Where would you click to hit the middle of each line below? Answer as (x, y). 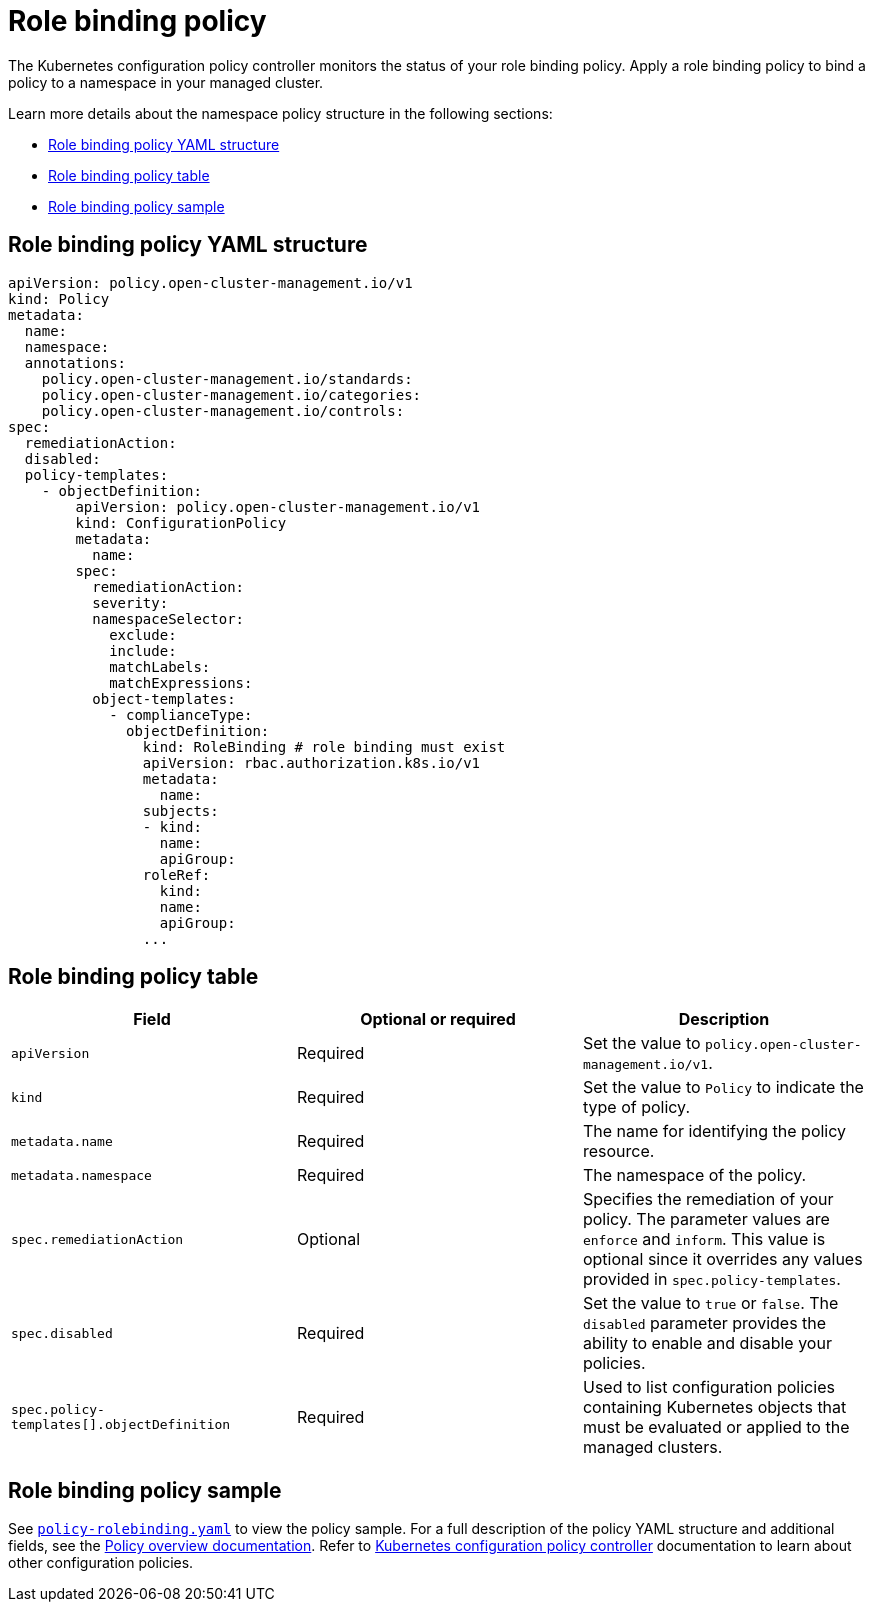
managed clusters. (652, 1447)
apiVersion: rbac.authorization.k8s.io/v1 (311, 762)
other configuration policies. (101, 1563)
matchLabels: (160, 666)
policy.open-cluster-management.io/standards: (227, 378)
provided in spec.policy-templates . (711, 1279)
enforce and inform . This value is (704, 1239)
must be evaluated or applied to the (716, 1427)
